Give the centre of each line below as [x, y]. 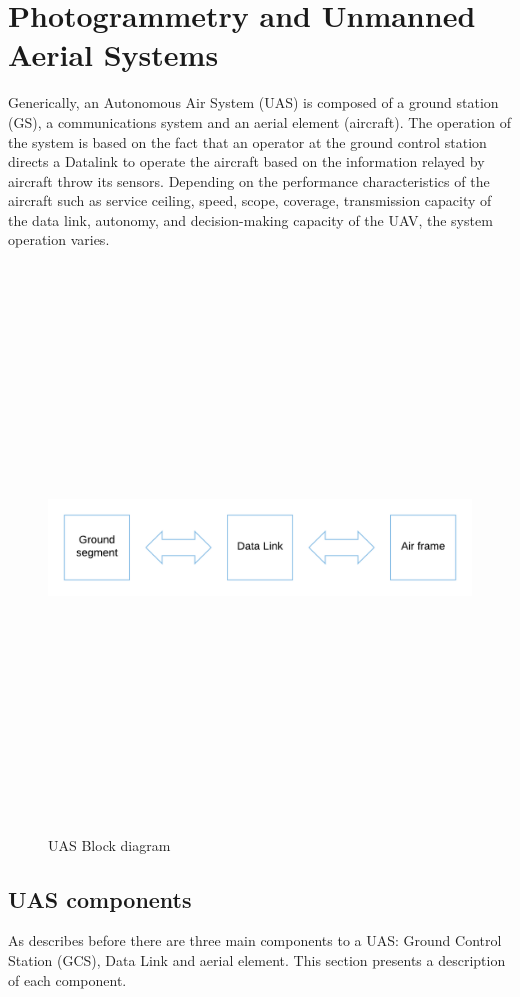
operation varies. [59, 239]
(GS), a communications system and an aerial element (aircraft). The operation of [259, 121]
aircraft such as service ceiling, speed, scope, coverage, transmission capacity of [250, 200]
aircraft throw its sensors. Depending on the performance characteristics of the [249, 180]
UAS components [100, 898]
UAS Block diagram [109, 844]
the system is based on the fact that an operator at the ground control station [247, 141]
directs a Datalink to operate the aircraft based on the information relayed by [246, 161]
